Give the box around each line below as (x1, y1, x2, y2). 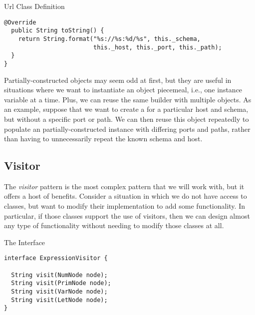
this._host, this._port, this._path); (93, 43, 222, 51)
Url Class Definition (4, 1, 65, 11)
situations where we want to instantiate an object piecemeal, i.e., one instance (4, 84, 243, 95)
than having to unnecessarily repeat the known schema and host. (4, 133, 203, 144)
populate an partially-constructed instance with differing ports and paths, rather (4, 123, 251, 134)
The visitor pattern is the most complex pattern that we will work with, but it (4, 181, 245, 191)
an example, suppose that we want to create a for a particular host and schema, (4, 104, 249, 114)
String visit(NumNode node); (11, 271, 108, 279)
